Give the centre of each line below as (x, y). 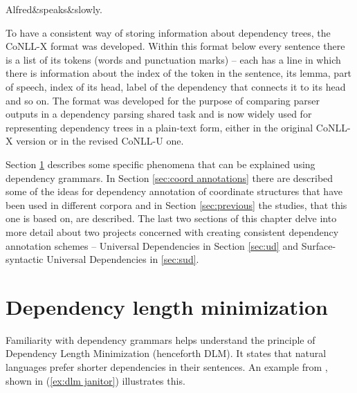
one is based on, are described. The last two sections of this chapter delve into (171, 218)
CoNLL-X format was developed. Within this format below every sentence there (175, 46)
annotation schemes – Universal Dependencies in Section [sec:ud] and (152, 245)
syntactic (25, 259)
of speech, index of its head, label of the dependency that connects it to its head (176, 86)
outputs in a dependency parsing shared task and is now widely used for (159, 114)
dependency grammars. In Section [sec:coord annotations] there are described (170, 177)
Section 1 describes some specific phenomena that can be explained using (161, 164)
